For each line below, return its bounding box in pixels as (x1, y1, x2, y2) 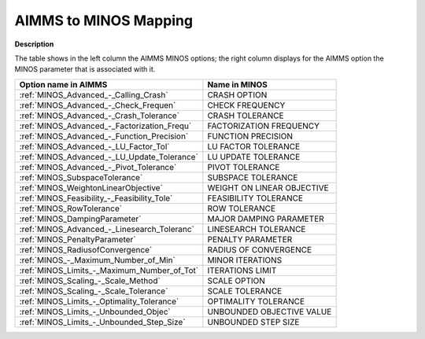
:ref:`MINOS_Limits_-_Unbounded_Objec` (19, 306, 171, 317)
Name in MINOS (207, 79, 268, 90)
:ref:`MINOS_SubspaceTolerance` (19, 171, 143, 182)
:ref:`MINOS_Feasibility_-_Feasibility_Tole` (19, 193, 173, 204)
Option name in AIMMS (19, 79, 108, 90)
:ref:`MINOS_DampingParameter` (19, 213, 142, 224)
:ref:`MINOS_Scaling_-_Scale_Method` (19, 275, 161, 286)
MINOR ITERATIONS (207, 254, 283, 265)
